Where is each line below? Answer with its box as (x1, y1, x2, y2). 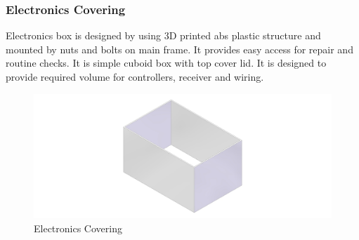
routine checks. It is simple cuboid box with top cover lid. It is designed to (6, 55, 327, 70)
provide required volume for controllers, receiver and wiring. (6, 69, 264, 84)
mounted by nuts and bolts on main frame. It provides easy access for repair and (6, 41, 353, 56)
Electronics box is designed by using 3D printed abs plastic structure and (6, 28, 321, 43)
